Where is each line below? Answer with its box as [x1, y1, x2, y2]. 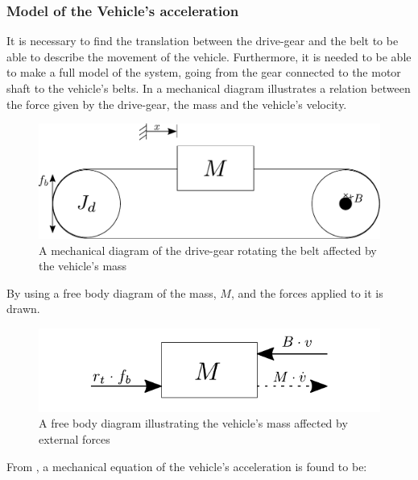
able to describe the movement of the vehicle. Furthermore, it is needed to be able [6, 48, 412, 65]
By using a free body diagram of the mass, [6, 284, 217, 301]
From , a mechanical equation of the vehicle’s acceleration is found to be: [6, 457, 367, 474]
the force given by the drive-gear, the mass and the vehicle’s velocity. [6, 95, 347, 112]
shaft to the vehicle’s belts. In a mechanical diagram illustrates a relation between [6, 80, 411, 96]
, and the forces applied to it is [230, 284, 383, 301]
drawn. [6, 300, 40, 317]
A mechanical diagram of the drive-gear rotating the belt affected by [39, 241, 377, 258]
